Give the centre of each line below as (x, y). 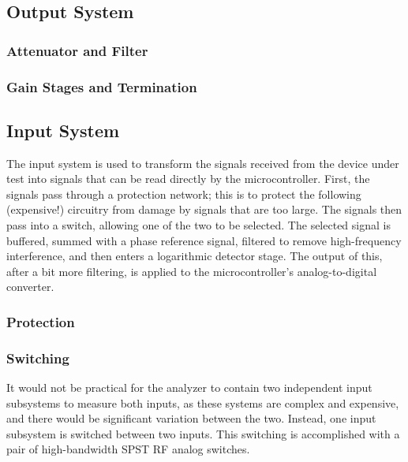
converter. (30, 287)
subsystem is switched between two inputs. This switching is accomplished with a (203, 433)
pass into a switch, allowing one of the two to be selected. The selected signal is (198, 225)
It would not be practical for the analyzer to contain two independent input (189, 387)
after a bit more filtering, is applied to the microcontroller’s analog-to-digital (192, 271)
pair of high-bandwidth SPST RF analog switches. (128, 449)
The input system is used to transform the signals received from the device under (203, 163)
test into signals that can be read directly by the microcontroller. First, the (188, 179)
